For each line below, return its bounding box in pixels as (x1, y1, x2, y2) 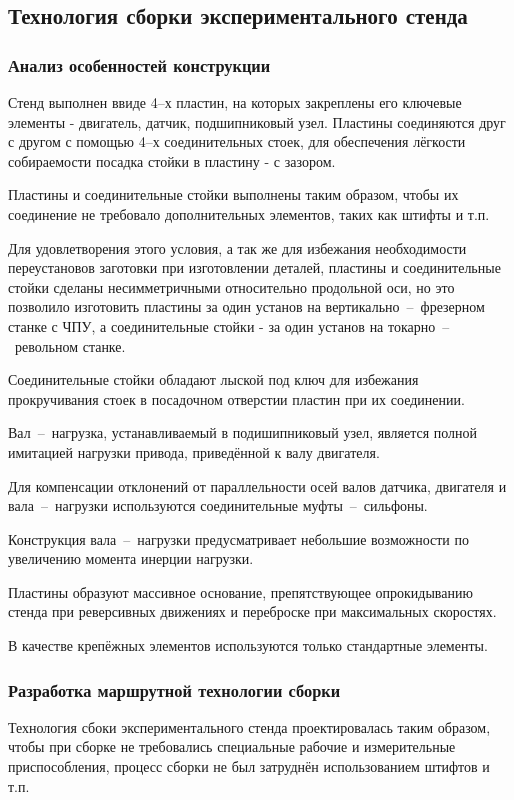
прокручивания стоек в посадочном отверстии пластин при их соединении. (8, 388, 465, 409)
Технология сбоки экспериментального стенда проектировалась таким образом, (8, 716, 491, 737)
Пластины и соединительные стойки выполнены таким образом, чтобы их (8, 184, 459, 205)
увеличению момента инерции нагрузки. (8, 548, 254, 569)
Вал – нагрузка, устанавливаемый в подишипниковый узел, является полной (8, 422, 478, 443)
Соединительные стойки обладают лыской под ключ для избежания (8, 369, 419, 390)
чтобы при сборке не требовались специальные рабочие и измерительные (8, 736, 456, 757)
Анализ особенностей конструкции (8, 52, 271, 77)
